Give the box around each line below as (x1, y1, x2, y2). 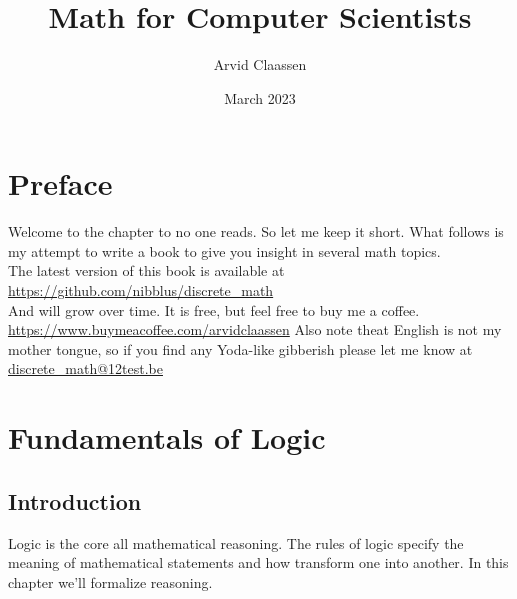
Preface (8, 163, 113, 204)
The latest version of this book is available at (8, 260, 285, 281)
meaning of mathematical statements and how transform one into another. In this (8, 552, 509, 573)
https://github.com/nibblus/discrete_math (8, 280, 274, 301)
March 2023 (224, 87, 296, 108)
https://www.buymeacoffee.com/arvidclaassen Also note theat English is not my (8, 319, 502, 340)
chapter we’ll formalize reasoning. (8, 571, 213, 592)
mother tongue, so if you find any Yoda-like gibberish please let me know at (8, 338, 473, 359)
